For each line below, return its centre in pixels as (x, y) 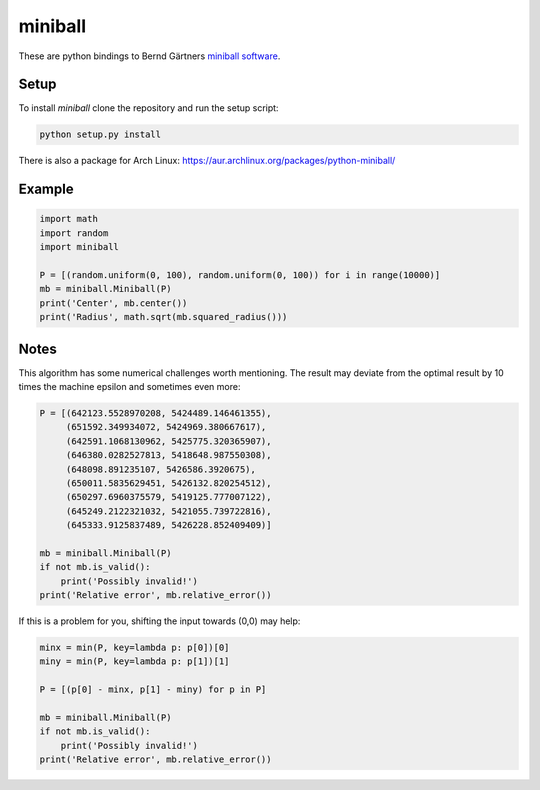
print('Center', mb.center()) (113, 303)
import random (74, 233)
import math (69, 219)
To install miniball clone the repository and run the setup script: (148, 108)
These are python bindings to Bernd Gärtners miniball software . (149, 56)
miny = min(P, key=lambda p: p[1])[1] (134, 661)
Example (46, 189)
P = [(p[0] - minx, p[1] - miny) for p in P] (153, 689)
